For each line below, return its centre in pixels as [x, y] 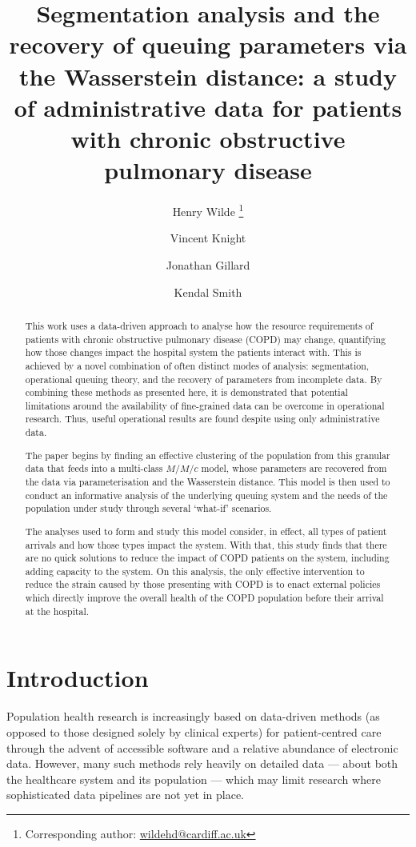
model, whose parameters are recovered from [294, 468]
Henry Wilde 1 [208, 210]
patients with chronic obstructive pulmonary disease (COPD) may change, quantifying [206, 339]
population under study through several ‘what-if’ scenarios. [148, 508]
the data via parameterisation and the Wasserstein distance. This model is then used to [208, 481]
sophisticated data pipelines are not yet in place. [125, 795]
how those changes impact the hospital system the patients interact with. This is [193, 352]
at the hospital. [57, 611]
